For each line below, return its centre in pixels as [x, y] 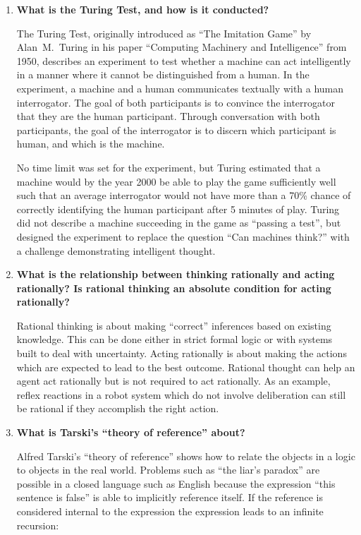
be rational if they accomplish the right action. [118, 408]
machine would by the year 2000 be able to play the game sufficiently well [176, 181]
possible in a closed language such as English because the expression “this [176, 483]
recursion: [38, 525]
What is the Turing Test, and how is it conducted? [143, 9]
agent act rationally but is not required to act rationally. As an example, [173, 381]
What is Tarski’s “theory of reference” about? [131, 432]
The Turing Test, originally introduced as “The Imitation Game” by [164, 33]
